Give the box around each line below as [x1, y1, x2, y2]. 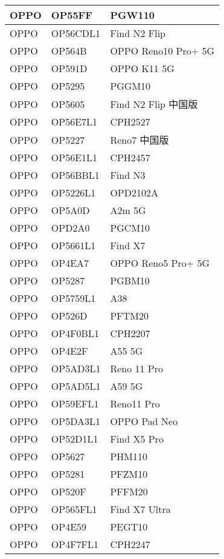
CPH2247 [110, 537, 150, 551]
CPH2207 [110, 326, 150, 340]
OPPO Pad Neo [110, 414, 178, 428]
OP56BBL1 [51, 168, 100, 182]
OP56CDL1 [51, 26, 100, 40]
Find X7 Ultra [110, 502, 171, 516]
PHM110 [110, 449, 147, 463]
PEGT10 [110, 520, 148, 534]
